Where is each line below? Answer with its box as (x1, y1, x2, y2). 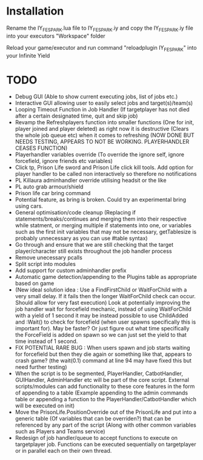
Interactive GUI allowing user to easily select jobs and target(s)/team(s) (15, 99, 193, 107)
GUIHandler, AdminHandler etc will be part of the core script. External (15, 376, 190, 384)
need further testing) (15, 364, 68, 371)
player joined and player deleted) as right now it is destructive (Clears (15, 125, 189, 133)
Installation (6, 4, 64, 18)
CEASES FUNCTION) (15, 144, 68, 152)
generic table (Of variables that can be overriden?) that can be (15, 415, 171, 422)
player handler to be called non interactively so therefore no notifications (15, 170, 197, 178)
